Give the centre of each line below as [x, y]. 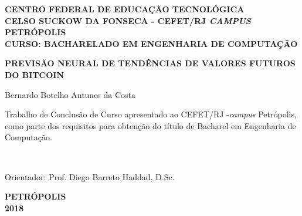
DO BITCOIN [34, 74]
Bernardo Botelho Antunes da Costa [70, 94]
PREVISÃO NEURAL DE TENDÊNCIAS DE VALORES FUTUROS [150, 63]
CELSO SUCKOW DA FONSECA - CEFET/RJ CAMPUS [128, 20]
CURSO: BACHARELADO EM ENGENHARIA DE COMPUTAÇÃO [151, 43]
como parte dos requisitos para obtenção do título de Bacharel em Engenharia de [150, 125]
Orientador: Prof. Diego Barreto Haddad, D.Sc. [90, 176]
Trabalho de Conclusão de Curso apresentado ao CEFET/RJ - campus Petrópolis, [151, 114]
